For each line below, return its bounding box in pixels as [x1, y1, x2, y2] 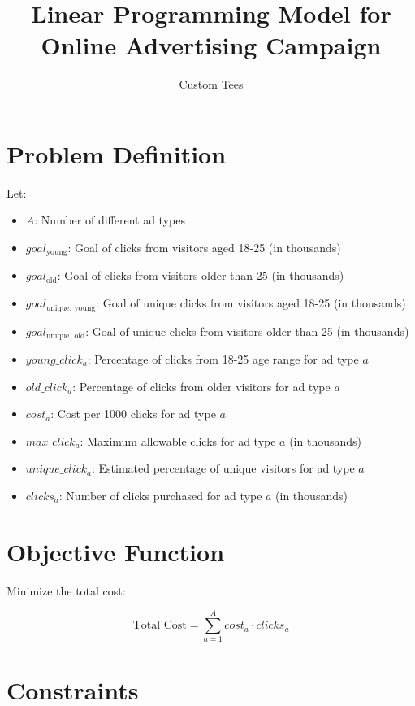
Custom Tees [179, 76, 244, 93]
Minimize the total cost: [6, 582, 126, 599]
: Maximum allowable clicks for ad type [80, 432, 276, 449]
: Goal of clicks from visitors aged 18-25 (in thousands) [67, 239, 341, 256]
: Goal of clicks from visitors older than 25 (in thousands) [57, 267, 344, 284]
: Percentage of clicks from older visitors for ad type [72, 377, 331, 394]
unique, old [45, 331, 85, 340]
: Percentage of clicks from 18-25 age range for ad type [87, 350, 359, 367]
